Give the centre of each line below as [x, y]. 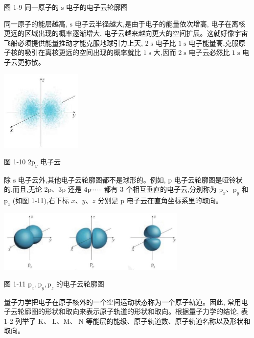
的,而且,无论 [23, 189]
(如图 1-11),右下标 [41, 200]
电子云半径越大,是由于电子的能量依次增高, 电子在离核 [160, 23]
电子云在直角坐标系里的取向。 [174, 200]
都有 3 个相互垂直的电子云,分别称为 [160, 189]
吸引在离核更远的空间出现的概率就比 [82, 52]
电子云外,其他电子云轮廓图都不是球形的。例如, [92, 179]
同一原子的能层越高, [36, 23]
